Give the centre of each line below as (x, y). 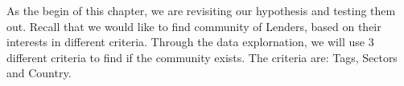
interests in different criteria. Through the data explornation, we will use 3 (190, 42)
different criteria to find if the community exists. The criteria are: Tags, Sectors (202, 57)
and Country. (39, 73)
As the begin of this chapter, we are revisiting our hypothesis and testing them (201, 10)
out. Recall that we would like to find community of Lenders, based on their (194, 26)
